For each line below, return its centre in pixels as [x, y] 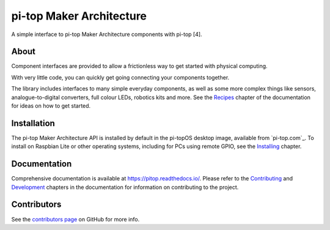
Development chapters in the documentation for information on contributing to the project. [125, 187]
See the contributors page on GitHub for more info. [75, 219]
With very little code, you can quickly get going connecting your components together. [120, 77]
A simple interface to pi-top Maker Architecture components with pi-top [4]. [107, 34]
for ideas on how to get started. [51, 106]
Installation [33, 123]
